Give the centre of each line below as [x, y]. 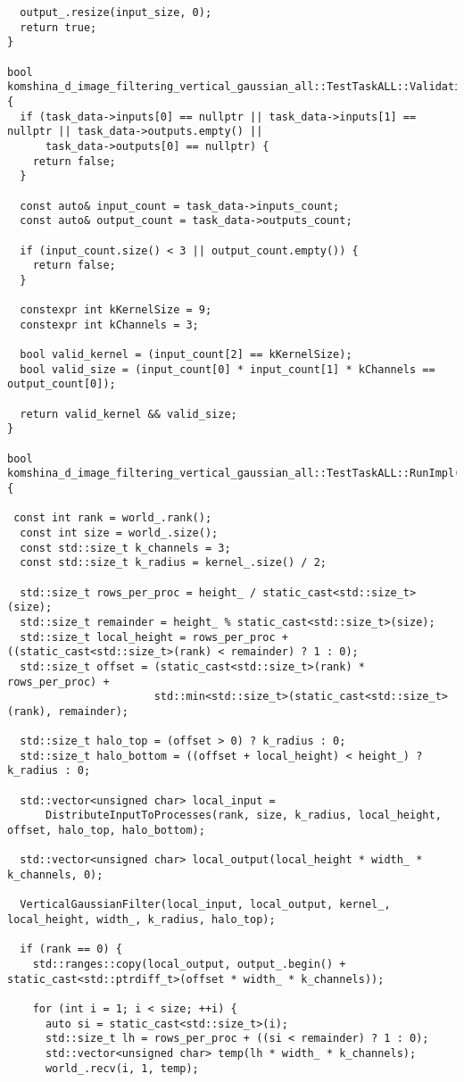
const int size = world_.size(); [119, 533]
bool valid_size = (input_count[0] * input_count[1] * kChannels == [228, 369]
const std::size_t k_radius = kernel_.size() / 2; [173, 563]
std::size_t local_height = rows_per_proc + [154, 637]
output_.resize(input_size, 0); [116, 12]
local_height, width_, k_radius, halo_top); [141, 920]
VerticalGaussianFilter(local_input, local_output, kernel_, [205, 905]
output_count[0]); [62, 384]
